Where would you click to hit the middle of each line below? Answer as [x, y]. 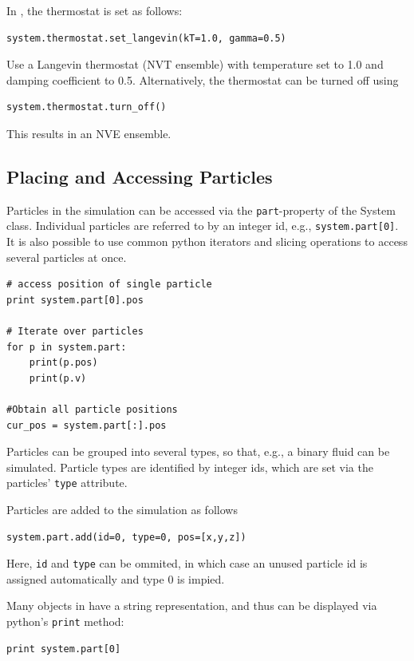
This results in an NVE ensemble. [89, 133]
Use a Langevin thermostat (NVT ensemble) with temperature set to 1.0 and [195, 64]
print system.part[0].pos [75, 300]
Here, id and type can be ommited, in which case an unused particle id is [187, 563]
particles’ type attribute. [67, 483]
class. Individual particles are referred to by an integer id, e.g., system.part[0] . [203, 226]
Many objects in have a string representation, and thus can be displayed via [192, 606]
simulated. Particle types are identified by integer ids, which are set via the [190, 467]
